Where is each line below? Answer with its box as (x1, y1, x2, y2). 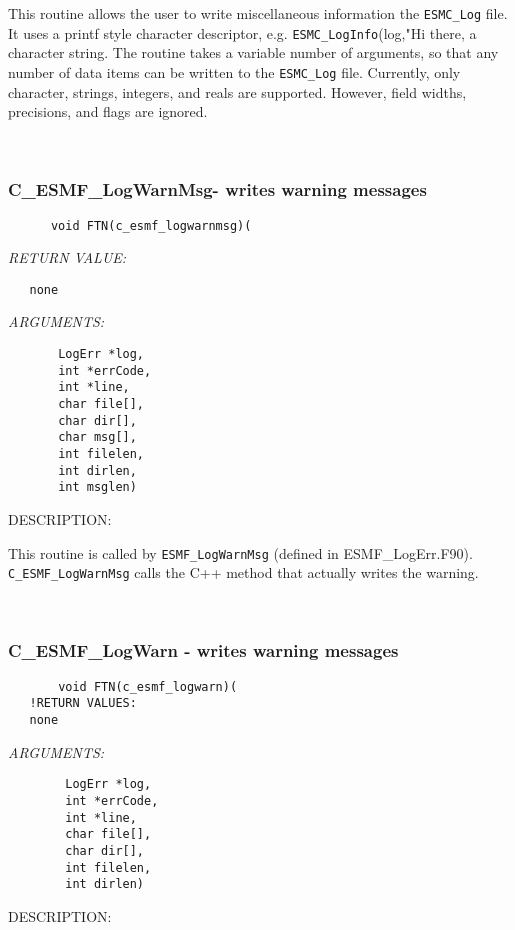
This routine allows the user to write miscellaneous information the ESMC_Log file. (8, 3, 508, 23)
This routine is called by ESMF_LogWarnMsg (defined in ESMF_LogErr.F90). (8, 542, 473, 563)
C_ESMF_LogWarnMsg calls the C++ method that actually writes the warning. (8, 562, 479, 583)
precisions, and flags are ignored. (8, 101, 208, 122)
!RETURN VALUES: (29, 696, 137, 711)
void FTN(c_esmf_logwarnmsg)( (50, 218, 252, 233)
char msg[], (58, 430, 137, 445)
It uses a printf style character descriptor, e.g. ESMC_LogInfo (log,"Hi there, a (8, 22, 477, 43)
